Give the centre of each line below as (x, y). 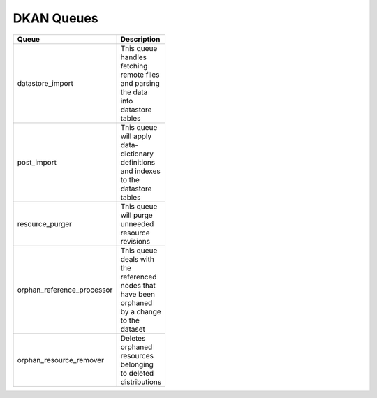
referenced (139, 277)
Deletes (133, 338)
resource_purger (45, 223)
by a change (141, 311)
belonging (137, 364)
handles (133, 57)
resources (137, 355)
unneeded (137, 223)
